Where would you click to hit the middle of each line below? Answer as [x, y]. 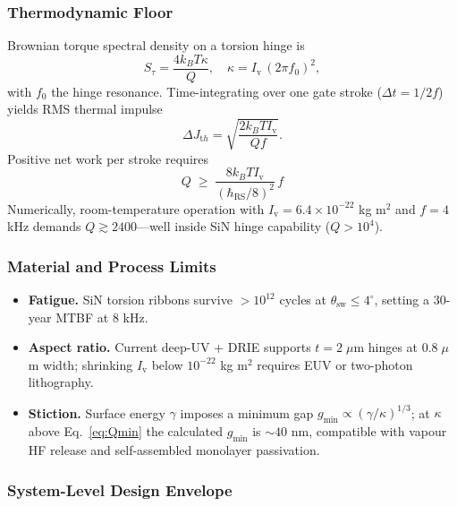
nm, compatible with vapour [369, 431]
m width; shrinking [80, 364]
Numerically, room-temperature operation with [136, 208]
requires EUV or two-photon [335, 364]
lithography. [61, 382]
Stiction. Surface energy [97, 412]
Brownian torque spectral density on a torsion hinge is [156, 45]
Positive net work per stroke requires [108, 158]
